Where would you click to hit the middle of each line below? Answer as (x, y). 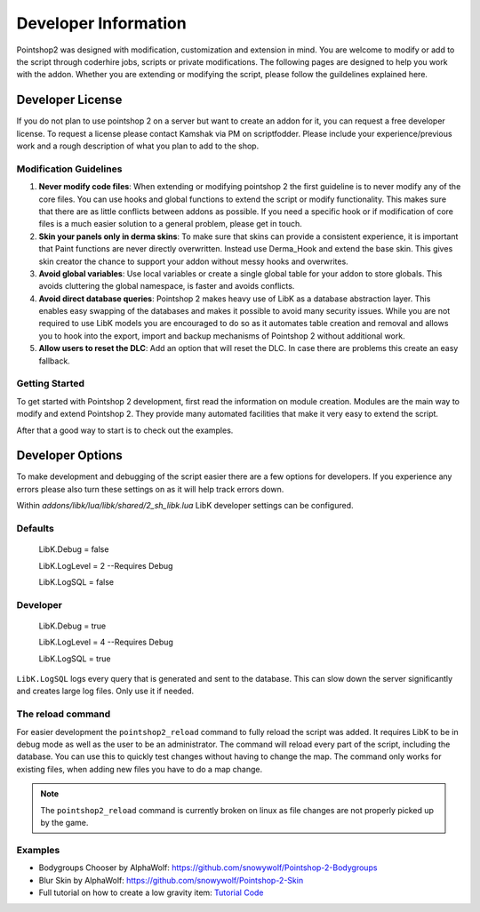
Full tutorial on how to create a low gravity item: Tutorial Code (151, 892)
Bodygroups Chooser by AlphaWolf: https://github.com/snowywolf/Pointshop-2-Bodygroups (208, 868)
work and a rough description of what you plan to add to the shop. (138, 146)
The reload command (64, 714)
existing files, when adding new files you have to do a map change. (139, 769)
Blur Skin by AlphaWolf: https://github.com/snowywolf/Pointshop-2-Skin (171, 880)
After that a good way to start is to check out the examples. (125, 430)
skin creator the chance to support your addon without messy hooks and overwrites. (193, 261)
